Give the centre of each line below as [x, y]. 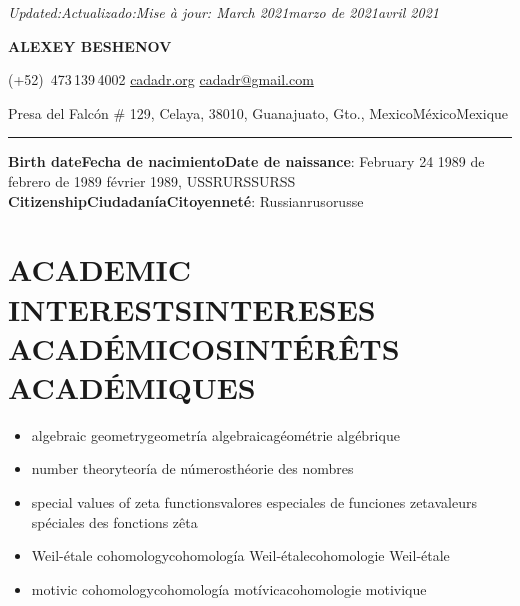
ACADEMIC [99, 269]
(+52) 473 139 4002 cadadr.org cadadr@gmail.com [161, 79]
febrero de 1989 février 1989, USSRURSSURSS [152, 180]
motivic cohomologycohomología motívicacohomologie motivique [229, 588]
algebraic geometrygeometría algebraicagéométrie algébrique [215, 434]
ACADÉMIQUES [132, 386]
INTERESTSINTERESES [192, 308]
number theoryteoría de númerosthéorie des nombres [192, 468]
